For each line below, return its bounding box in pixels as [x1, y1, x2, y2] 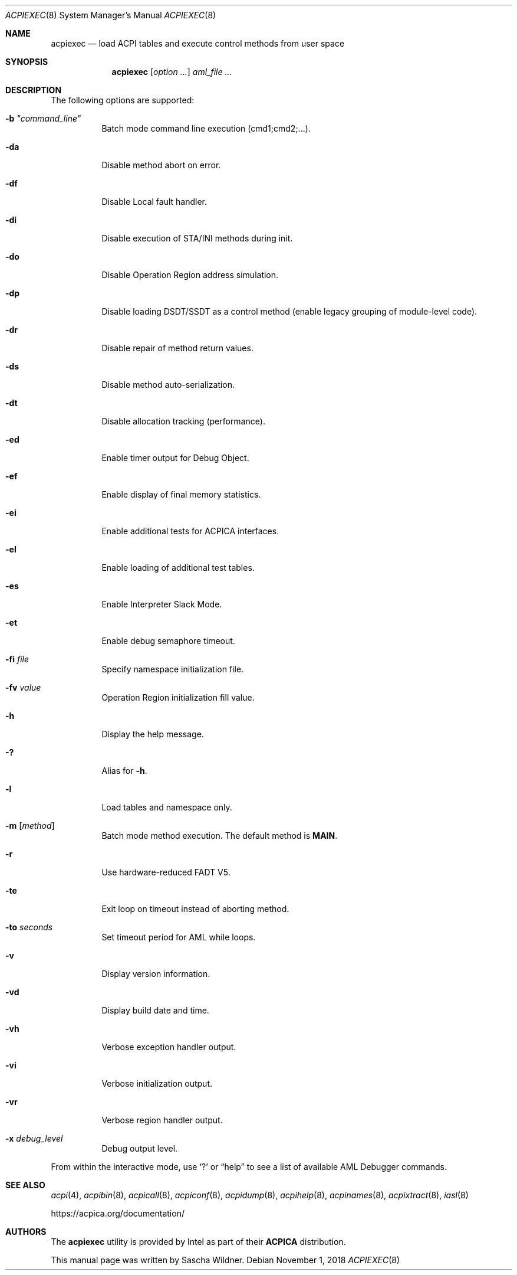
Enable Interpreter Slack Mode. [101, 599, 222, 609]
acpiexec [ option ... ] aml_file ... [111, 67, 232, 77]
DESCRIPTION [5, 85, 62, 95]
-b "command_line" [5, 113, 81, 123]
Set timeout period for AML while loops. [101, 932, 256, 942]
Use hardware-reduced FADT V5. [101, 867, 230, 877]
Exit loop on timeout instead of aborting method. [101, 904, 289, 914]
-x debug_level [5, 1133, 63, 1143]
